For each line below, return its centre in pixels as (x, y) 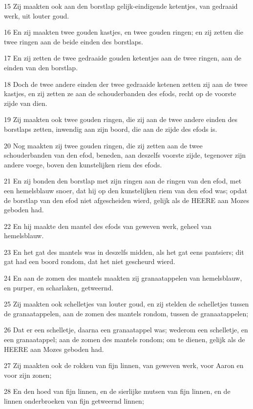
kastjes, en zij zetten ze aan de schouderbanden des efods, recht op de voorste (120, 93)
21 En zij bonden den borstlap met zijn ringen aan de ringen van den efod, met (123, 181)
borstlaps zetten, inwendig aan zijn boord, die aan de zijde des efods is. (111, 129)
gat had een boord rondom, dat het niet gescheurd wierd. (90, 261)
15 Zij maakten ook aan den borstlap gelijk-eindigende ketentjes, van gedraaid (121, 6)
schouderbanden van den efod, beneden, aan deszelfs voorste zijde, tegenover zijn (125, 155)
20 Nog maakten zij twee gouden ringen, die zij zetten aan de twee (103, 145)
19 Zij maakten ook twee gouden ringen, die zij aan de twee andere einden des (121, 119)
